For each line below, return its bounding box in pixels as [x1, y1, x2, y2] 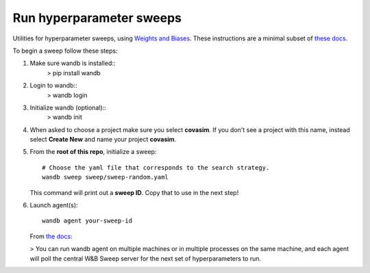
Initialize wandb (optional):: [29, 103, 106, 112]
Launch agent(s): [29, 201, 78, 209]
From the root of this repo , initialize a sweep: [29, 148, 157, 156]
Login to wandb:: [29, 81, 78, 90]
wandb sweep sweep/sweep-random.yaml [42, 173, 169, 181]
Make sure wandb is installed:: [29, 59, 116, 68]
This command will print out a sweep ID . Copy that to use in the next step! [29, 188, 239, 196]
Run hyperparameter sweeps [12, 10, 182, 25]
